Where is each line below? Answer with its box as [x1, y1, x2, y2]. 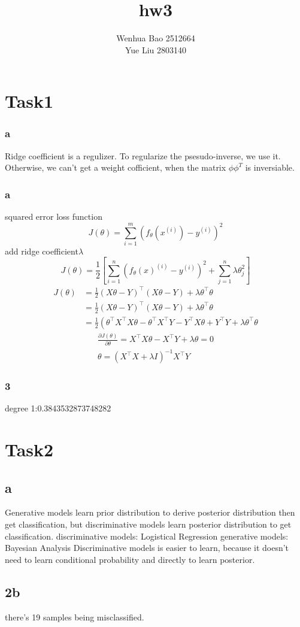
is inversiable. [245, 161, 295, 174]
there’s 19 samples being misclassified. [5, 610, 144, 623]
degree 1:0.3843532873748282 [5, 402, 111, 414]
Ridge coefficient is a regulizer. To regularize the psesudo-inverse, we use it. [5, 149, 281, 162]
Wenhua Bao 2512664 [116, 32, 195, 44]
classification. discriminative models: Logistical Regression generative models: [5, 529, 289, 542]
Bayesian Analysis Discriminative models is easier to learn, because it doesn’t [5, 541, 289, 554]
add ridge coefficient [5, 244, 78, 257]
